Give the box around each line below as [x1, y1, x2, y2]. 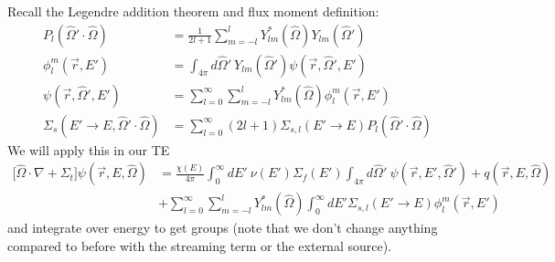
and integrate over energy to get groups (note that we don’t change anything [7, 218, 438, 237]
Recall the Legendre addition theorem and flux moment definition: [7, 2, 379, 20]
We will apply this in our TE [7, 140, 170, 159]
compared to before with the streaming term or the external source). [7, 236, 392, 255]
